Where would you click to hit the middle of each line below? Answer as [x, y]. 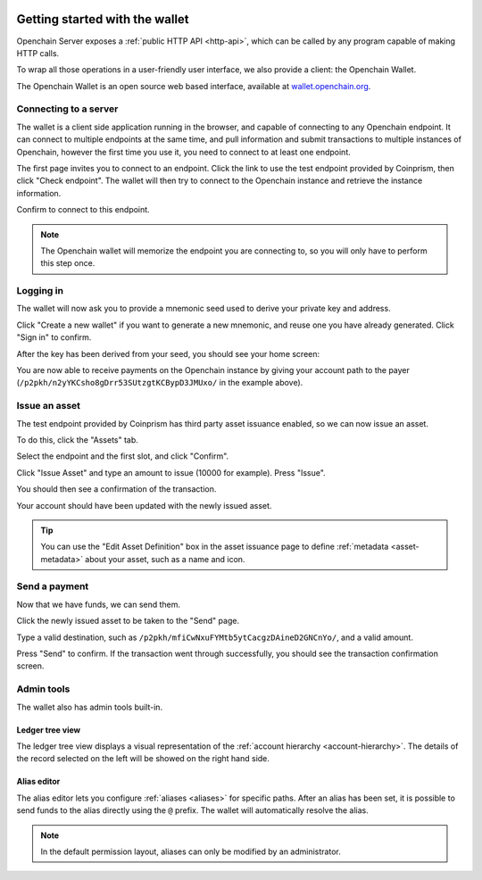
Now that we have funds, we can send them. [99, 604]
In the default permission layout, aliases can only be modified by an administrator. [191, 851]
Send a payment [53, 586]
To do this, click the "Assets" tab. [77, 440]
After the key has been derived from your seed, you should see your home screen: [168, 353]
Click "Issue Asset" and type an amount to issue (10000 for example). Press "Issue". [171, 472]
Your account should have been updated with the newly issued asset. [144, 505]
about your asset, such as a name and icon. [165, 559]
